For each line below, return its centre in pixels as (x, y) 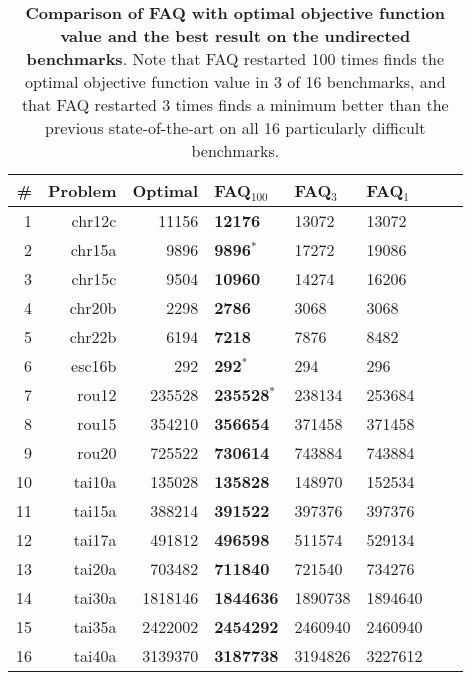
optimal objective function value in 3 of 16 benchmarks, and (235, 81)
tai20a (95, 568)
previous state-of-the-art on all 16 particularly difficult (235, 127)
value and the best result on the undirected (235, 35)
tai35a (95, 626)
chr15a (93, 249)
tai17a (95, 539)
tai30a (95, 597)
